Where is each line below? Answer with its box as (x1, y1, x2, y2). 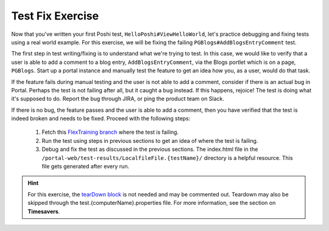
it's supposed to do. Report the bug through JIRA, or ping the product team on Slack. (11, 95, 225, 103)
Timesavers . (27, 207, 60, 215)
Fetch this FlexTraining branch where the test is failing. (41, 128, 179, 136)
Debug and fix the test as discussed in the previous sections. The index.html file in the (41, 146, 258, 153)
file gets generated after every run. (41, 163, 130, 170)
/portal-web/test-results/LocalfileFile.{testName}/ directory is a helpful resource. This (41, 154, 293, 161)
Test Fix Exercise (11, 9, 99, 22)
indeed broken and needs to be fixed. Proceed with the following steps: (11, 115, 191, 122)
